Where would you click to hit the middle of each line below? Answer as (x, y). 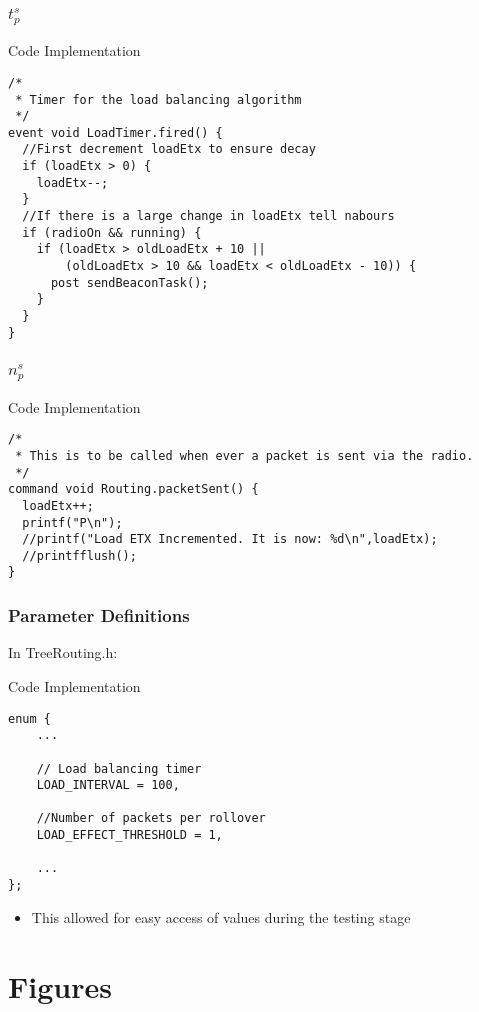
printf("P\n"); (72, 522)
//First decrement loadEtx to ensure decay (169, 149)
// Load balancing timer (119, 768)
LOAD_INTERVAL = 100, (108, 785)
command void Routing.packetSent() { (133, 489)
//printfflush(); (79, 555)
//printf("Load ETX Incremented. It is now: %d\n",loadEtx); (230, 539)
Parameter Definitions (99, 615)
